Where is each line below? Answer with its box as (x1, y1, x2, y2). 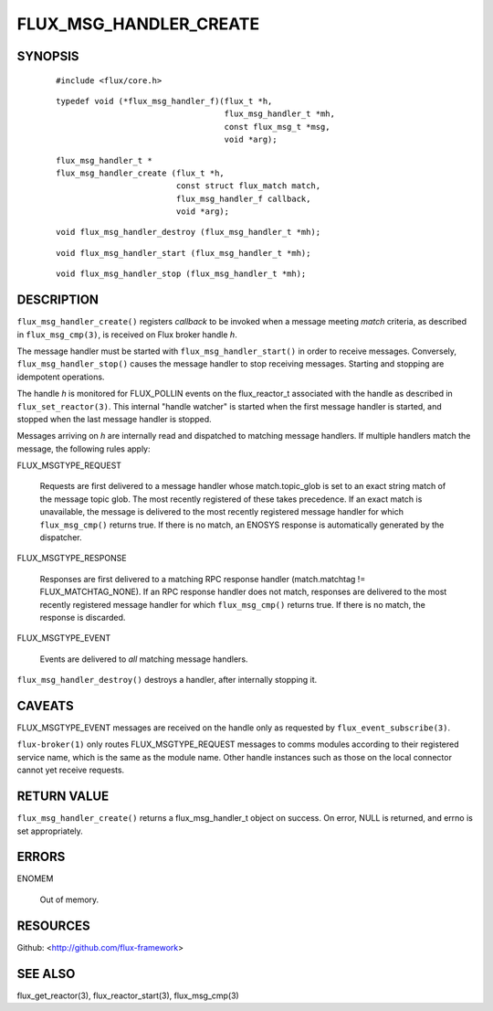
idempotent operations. (16, 371, 105, 382)
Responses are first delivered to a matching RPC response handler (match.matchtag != (39, 573, 366, 584)
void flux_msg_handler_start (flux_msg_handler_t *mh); (56, 248, 311, 258)
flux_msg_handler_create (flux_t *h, (56, 167, 226, 178)
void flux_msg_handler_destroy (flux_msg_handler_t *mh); (56, 227, 321, 238)
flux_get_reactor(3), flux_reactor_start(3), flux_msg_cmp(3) (16, 990, 239, 1001)
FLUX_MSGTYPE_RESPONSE (16, 553, 127, 564)
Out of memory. (39, 894, 100, 905)
